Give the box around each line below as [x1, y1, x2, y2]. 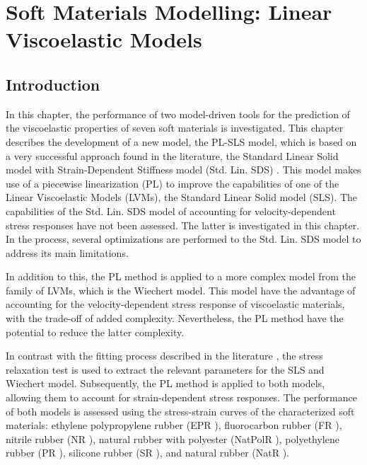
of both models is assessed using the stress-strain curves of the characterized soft [6, 403, 355, 418]
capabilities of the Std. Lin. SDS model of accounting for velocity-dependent [6, 203, 336, 218]
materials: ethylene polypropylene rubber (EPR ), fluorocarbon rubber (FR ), [6, 418, 342, 432]
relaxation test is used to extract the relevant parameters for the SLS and [6, 362, 325, 377]
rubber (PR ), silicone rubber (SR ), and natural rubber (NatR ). [6, 445, 290, 460]
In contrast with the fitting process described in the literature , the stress [6, 348, 323, 363]
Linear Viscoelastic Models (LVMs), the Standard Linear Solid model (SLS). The [6, 190, 358, 205]
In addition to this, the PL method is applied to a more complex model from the [6, 269, 356, 284]
